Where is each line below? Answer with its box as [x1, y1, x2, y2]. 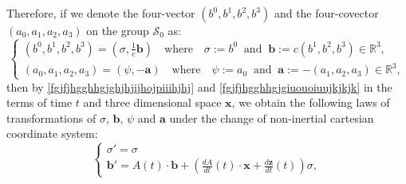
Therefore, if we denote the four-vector [6, 5, 195, 21]
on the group [86, 22, 149, 38]
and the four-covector [274, 5, 379, 21]
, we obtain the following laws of [231, 94, 390, 111]
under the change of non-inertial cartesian [169, 109, 374, 126]
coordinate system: [6, 125, 98, 142]
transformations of [6, 109, 97, 126]
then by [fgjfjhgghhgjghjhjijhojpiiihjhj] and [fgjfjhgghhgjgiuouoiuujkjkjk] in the [6, 78, 392, 95]
